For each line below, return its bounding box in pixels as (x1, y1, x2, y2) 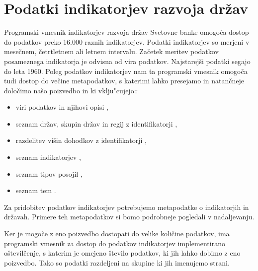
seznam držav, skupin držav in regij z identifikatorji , (15, 118, 177, 129)
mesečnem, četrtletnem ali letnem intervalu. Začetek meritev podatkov (4, 46, 219, 57)
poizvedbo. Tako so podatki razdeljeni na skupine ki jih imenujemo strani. (4, 257, 230, 268)
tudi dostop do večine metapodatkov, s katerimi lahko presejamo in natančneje (4, 75, 244, 86)
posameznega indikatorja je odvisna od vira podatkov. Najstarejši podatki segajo (4, 56, 251, 66)
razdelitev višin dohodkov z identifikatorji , (15, 135, 147, 145)
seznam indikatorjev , (15, 152, 81, 162)
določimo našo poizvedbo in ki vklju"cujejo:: (4, 85, 138, 95)
